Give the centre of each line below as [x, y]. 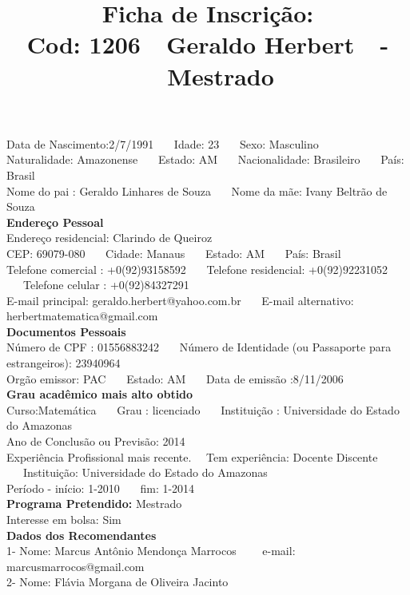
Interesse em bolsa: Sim [64, 519]
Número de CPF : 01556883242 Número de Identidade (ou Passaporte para [199, 347]
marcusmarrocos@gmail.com [76, 566]
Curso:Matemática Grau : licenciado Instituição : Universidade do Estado [203, 409]
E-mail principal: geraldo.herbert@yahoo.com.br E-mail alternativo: [180, 300]
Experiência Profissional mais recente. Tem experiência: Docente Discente [192, 456]
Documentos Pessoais [66, 331]
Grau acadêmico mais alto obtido [100, 394]
